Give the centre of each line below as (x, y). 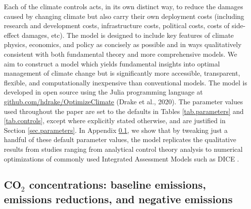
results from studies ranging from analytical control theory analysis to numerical (123, 149)
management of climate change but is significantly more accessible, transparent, (122, 73)
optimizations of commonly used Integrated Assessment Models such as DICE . (122, 158)
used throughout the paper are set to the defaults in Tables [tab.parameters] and (124, 111)
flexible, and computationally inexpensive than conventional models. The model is (125, 82)
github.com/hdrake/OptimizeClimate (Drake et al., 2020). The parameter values (124, 101)
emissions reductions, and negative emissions (118, 199)
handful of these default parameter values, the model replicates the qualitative (120, 139)
